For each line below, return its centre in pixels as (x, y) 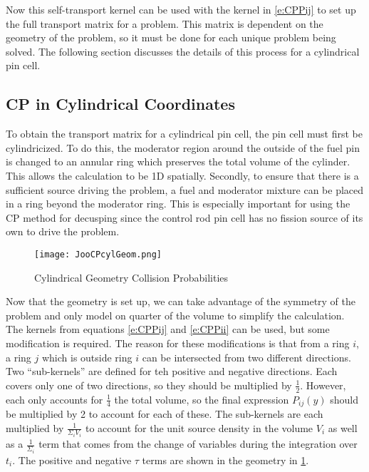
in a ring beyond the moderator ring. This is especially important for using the (178, 204)
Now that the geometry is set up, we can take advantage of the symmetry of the (181, 301)
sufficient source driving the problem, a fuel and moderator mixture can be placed (185, 189)
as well (343, 427)
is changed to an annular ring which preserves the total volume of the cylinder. (178, 161)
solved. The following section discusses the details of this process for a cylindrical (183, 51)
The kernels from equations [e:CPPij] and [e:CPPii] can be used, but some (168, 329)
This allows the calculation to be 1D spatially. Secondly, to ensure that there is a (182, 175)
